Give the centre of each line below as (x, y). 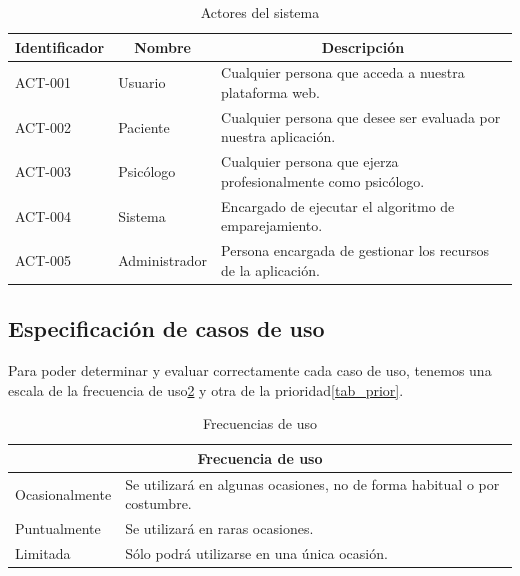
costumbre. (158, 503)
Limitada (43, 552)
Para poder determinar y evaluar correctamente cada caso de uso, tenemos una (250, 370)
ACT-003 (43, 171)
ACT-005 (43, 259)
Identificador (60, 46)
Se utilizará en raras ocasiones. (219, 528)
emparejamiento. (272, 225)
